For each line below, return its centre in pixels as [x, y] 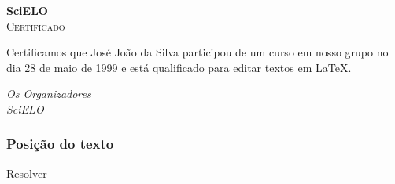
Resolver [27, 173]
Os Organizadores [49, 94]
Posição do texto [60, 144]
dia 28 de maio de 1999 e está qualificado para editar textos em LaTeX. [179, 67]
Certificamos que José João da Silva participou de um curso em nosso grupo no [197, 52]
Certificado [36, 25]
